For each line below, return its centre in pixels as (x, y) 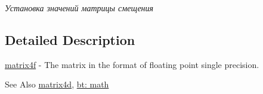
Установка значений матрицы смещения (79, 8)
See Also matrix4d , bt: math (57, 84)
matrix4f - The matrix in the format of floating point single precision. (132, 64)
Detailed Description (70, 39)
